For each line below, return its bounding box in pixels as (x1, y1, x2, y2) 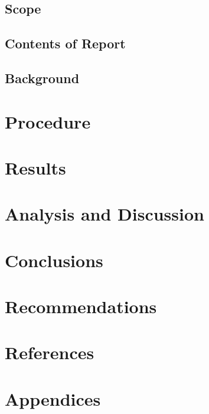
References (5, 340, 94, 364)
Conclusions (5, 248, 103, 272)
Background (5, 68, 80, 87)
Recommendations (5, 294, 157, 318)
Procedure (5, 109, 91, 133)
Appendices (5, 386, 101, 410)
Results (5, 155, 66, 179)
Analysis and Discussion (5, 202, 204, 226)
